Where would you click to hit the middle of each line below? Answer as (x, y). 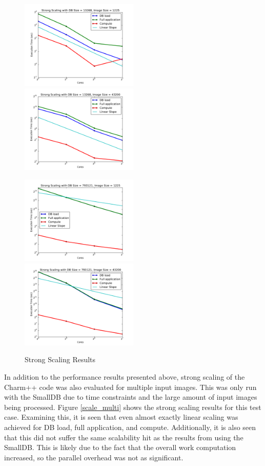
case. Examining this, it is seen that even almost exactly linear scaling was (121, 417)
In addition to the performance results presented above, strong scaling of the (125, 376)
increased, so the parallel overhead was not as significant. (94, 457)
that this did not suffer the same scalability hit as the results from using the (124, 437)
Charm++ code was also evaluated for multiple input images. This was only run (130, 387)
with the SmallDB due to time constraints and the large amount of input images (131, 397)
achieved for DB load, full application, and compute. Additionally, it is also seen (130, 427)
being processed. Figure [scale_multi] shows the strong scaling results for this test (133, 407)
